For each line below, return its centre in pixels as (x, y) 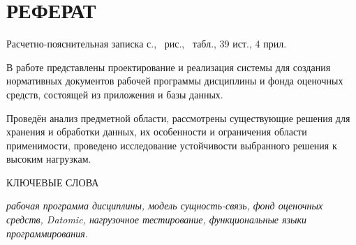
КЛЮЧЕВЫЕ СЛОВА (53, 182)
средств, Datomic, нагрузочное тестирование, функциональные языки (157, 220)
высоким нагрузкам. (49, 159)
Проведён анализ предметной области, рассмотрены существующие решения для (178, 118)
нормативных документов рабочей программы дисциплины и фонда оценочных (175, 81)
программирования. (47, 233)
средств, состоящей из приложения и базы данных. (115, 94)
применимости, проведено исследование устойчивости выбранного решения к (172, 145)
